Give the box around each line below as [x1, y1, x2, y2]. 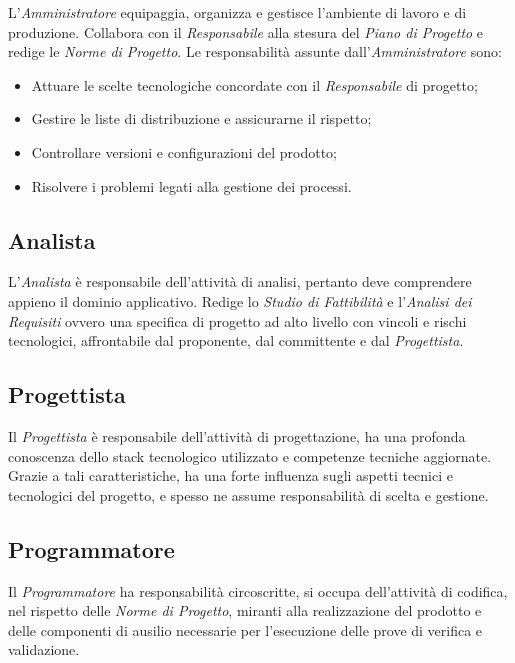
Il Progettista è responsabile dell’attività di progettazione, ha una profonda [8, 425, 466, 446]
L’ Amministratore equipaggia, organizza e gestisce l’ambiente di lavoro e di [8, 2, 467, 22]
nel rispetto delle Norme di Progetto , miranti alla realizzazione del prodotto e [8, 600, 482, 621]
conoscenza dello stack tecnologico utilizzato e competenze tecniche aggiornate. [8, 445, 492, 466]
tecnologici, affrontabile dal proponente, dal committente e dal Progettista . [8, 330, 464, 351]
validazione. [8, 639, 80, 660]
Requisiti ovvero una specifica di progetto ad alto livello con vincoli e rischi [8, 310, 467, 331]
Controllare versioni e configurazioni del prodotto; [31, 141, 337, 162]
